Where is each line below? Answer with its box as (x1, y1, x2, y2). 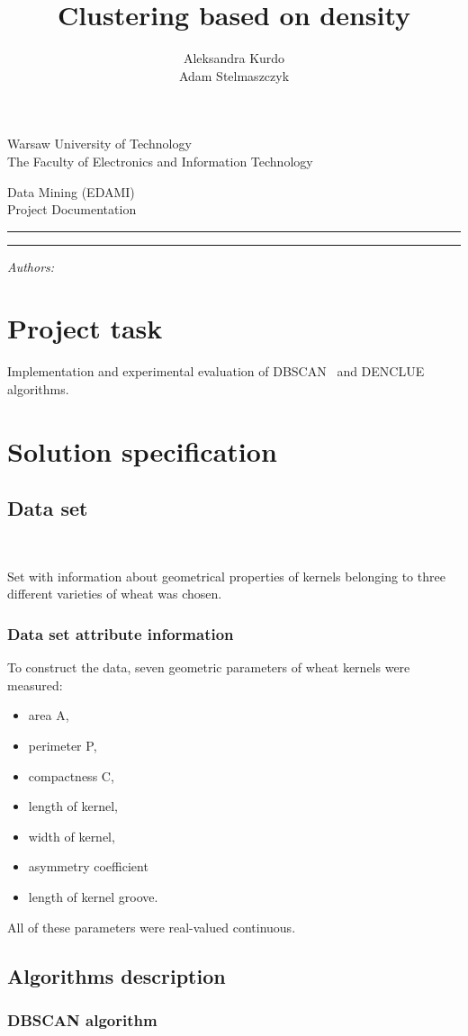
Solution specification (7, 432, 277, 469)
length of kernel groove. (28, 887, 158, 905)
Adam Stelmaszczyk (178, 66, 290, 85)
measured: (7, 675, 63, 694)
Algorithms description (7, 961, 226, 989)
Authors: (7, 257, 55, 275)
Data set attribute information (7, 622, 234, 644)
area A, (28, 706, 69, 725)
